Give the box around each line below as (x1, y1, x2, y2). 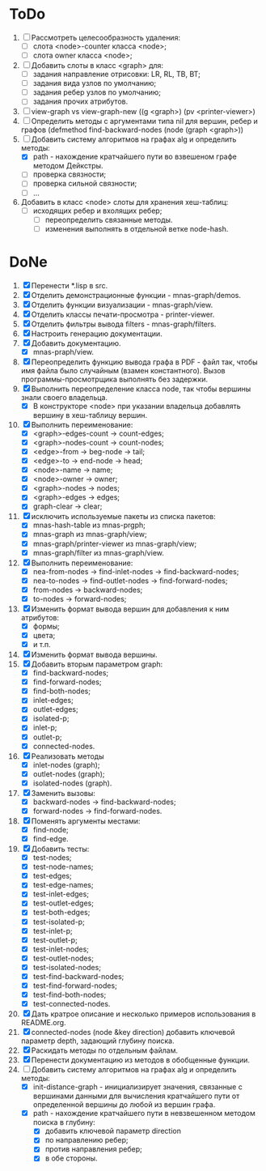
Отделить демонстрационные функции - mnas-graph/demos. (31, 290, 242, 300)
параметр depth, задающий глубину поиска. (20, 1036, 175, 1045)
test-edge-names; (32, 880, 94, 890)
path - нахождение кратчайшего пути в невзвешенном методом (32, 1109, 255, 1118)
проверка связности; (32, 169, 107, 179)
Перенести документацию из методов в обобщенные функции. (31, 1055, 250, 1065)
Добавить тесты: (31, 844, 90, 854)
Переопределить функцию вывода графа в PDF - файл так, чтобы (31, 357, 258, 367)
